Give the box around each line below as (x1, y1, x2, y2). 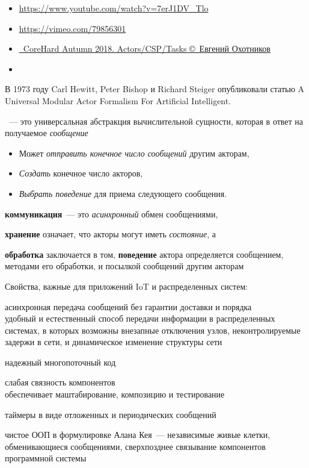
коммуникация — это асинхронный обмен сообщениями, (5, 207, 218, 220)
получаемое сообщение (5, 126, 88, 139)
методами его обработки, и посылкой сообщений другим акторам (5, 260, 244, 272)
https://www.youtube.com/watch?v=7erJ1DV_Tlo (19, 2, 209, 14)
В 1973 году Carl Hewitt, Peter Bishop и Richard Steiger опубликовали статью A (5, 83, 305, 95)
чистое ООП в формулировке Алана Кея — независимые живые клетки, (5, 428, 271, 441)
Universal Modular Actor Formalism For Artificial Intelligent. (5, 94, 231, 107)
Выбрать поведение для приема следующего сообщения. (19, 187, 227, 199)
